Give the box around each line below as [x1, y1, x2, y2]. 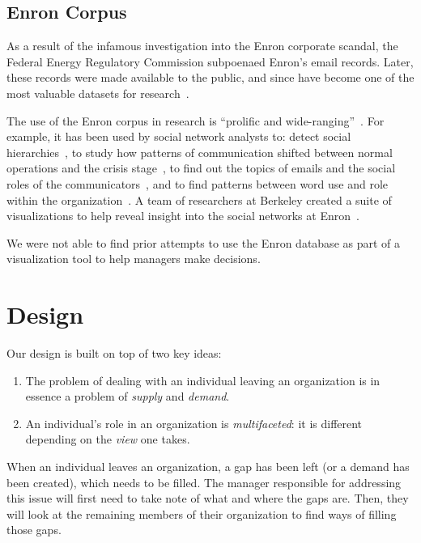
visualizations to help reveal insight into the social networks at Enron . [6, 207, 359, 224]
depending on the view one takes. [25, 431, 190, 448]
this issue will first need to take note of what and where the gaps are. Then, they [6, 490, 409, 507]
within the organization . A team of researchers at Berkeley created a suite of [6, 191, 392, 208]
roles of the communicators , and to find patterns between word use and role [6, 175, 389, 192]
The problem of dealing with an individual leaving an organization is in [25, 371, 381, 388]
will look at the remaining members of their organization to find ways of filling [6, 505, 397, 522]
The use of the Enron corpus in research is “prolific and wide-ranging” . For [6, 112, 385, 129]
